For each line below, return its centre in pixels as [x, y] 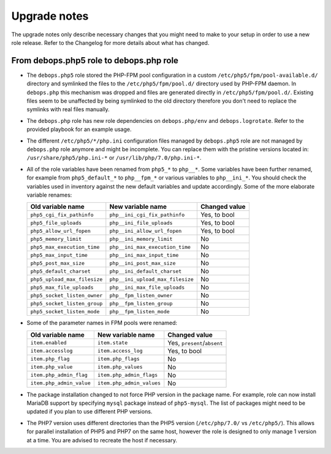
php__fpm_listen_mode [139, 311]
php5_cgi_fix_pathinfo [62, 215]
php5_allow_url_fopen [61, 231]
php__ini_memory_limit [141, 239]
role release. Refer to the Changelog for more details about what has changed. [110, 42]
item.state [112, 343]
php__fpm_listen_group [141, 303]
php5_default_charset [61, 271]
